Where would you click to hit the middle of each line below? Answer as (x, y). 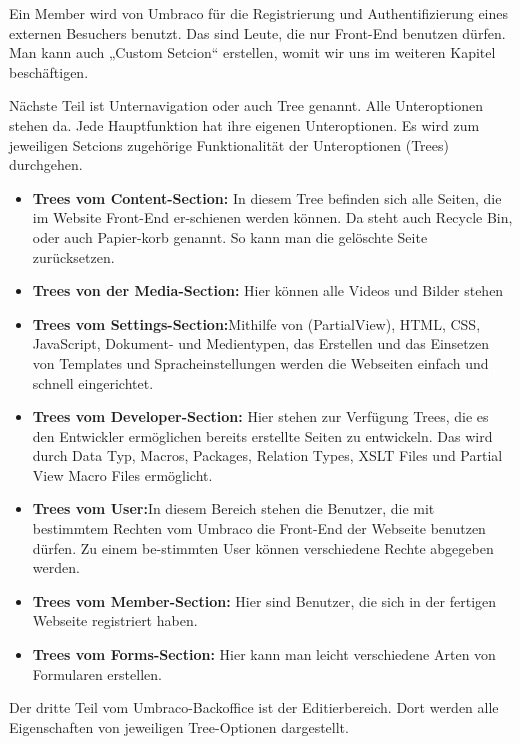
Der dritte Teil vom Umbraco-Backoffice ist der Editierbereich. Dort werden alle (254, 707)
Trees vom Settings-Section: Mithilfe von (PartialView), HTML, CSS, (256, 323)
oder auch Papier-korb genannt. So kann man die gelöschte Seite (230, 236)
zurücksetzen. (73, 256)
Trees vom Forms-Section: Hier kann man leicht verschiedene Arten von (264, 654)
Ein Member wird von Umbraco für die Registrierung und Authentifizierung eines (259, 13)
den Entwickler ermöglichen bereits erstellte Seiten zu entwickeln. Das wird (262, 435)
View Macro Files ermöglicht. (122, 474)
